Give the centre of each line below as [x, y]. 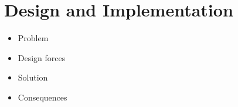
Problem [33, 38]
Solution [33, 77]
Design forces [42, 57]
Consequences [42, 97]
